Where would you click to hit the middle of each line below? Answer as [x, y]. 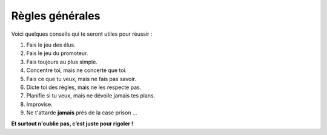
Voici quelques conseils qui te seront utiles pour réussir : [82, 34]
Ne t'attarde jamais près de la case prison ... [82, 113]
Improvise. [39, 104]
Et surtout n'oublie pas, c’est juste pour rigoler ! [72, 123]
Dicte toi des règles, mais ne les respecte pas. [84, 87]
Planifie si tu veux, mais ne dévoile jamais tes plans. [91, 96]
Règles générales [56, 16]
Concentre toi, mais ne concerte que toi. [77, 70]
